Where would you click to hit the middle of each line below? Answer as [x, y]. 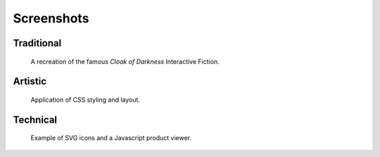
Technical [35, 120]
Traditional [37, 43]
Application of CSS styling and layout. [85, 100]
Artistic [30, 82]
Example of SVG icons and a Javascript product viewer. [111, 138]
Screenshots [51, 18]
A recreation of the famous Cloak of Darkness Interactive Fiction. [125, 61]
